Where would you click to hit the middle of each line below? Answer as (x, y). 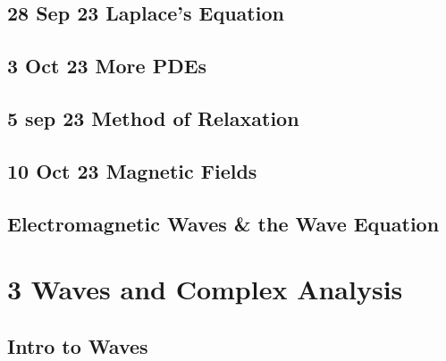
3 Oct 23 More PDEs (107, 66)
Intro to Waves (78, 345)
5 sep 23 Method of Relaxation (153, 118)
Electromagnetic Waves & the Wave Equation (223, 223)
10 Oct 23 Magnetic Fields (132, 170)
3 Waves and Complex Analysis (205, 289)
